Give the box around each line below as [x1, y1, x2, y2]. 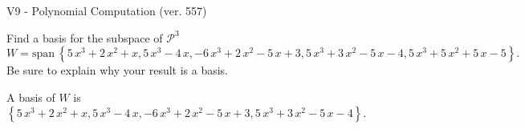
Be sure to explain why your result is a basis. [6, 62, 229, 79]
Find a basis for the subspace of [6, 29, 163, 46]
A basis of [6, 88, 55, 105]
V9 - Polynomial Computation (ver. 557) [6, 2, 207, 18]
